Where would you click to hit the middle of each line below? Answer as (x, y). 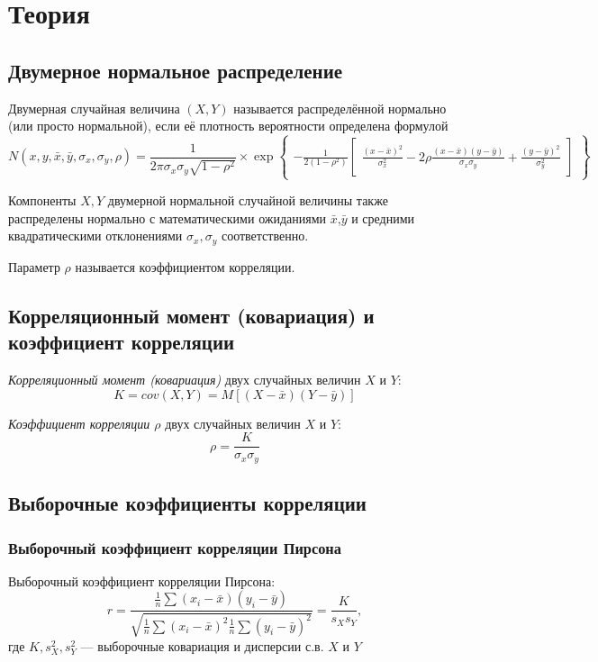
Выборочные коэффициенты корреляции (187, 503)
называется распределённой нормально (340, 108)
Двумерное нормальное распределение (176, 70)
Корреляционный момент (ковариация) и (191, 315)
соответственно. (265, 236)
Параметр (34, 266)
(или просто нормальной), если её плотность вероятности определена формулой (228, 126)
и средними (383, 218)
